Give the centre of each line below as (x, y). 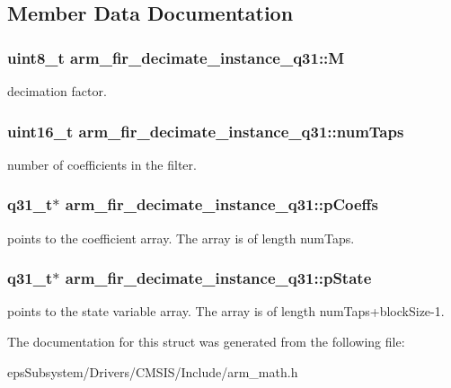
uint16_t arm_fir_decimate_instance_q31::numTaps (206, 131)
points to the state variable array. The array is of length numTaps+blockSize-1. (226, 311)
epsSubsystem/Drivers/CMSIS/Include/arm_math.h (153, 371)
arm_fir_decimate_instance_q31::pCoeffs (221, 204)
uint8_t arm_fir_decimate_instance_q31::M (176, 57)
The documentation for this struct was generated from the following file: (206, 342)
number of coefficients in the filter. (102, 164)
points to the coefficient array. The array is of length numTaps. (181, 238)
